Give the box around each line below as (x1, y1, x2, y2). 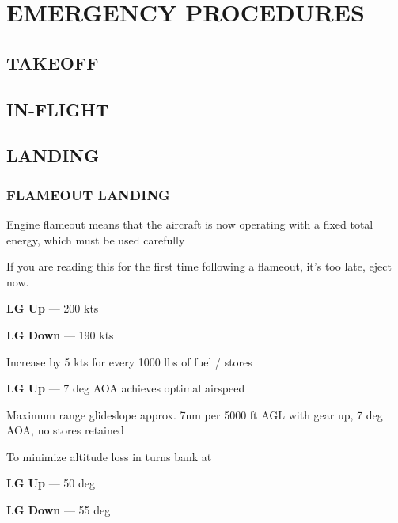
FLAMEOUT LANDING (6, 184, 170, 204)
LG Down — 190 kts (6, 326, 114, 343)
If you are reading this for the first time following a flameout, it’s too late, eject (6, 258, 392, 275)
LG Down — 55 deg (6, 502, 111, 518)
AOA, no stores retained (6, 422, 124, 438)
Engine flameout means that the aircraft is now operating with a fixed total (6, 215, 373, 232)
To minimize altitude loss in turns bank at (6, 448, 212, 464)
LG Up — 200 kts (6, 300, 99, 316)
